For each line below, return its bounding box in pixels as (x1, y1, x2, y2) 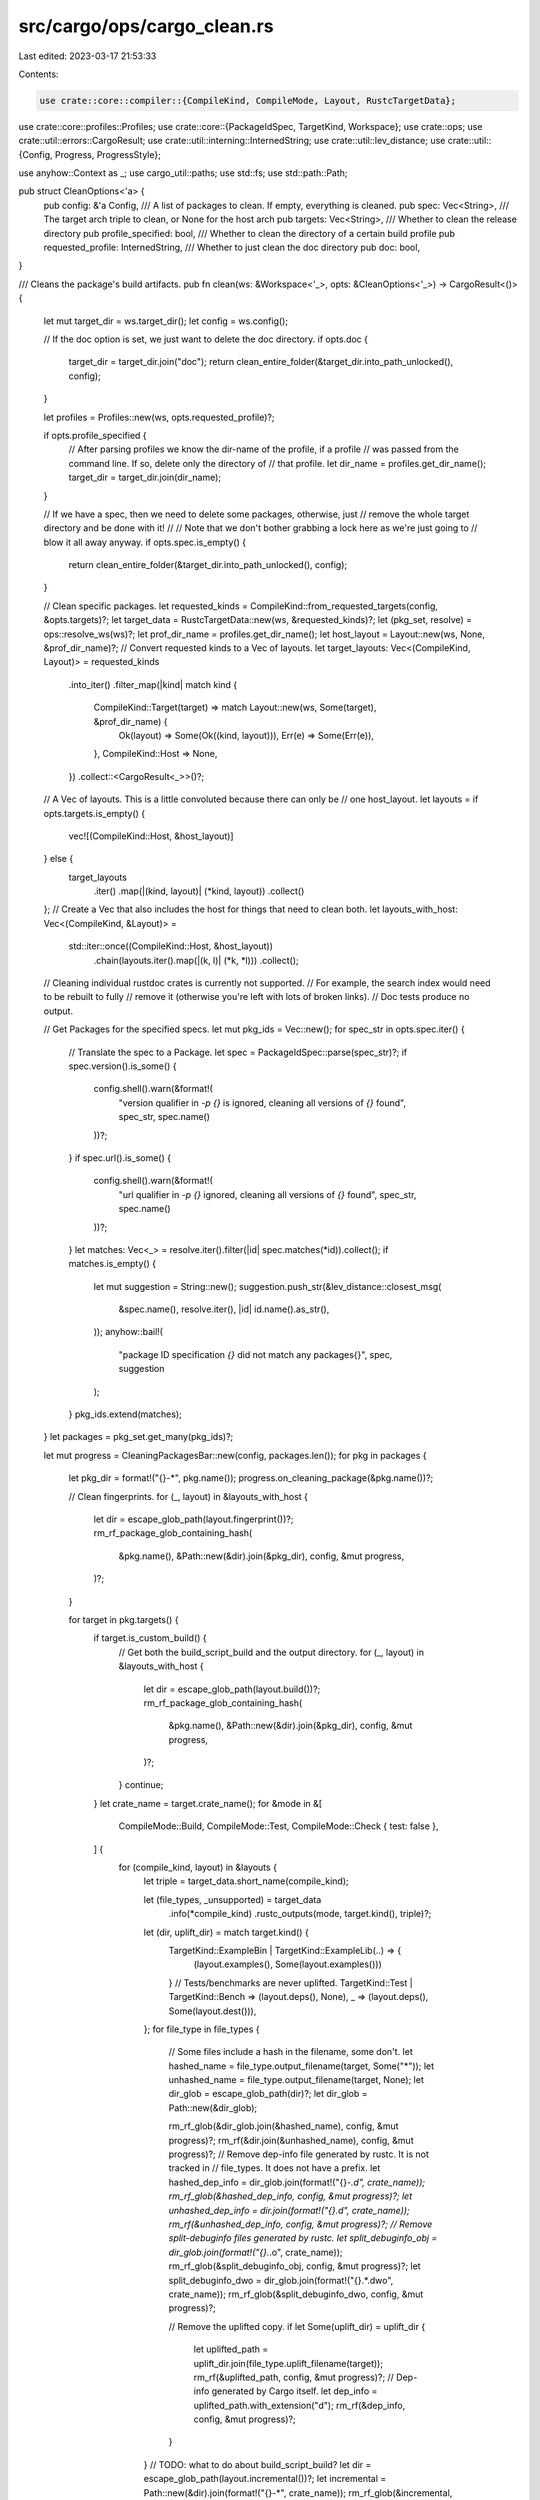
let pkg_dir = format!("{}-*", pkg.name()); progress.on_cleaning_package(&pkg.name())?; (68, 1472, 434, 1484)
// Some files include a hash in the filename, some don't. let (168, 2046, 414, 2058)
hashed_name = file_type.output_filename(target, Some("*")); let (168, 2060, 435, 2072)
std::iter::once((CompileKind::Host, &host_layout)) (68, 940, 274, 952)
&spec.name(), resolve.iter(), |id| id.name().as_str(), (118, 1303, 330, 1315)
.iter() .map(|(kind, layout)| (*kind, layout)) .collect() (93, 885, 305, 897)
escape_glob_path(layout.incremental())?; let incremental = (143, 2473, 387, 2485)
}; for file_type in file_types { (143, 2023, 260, 2035)
